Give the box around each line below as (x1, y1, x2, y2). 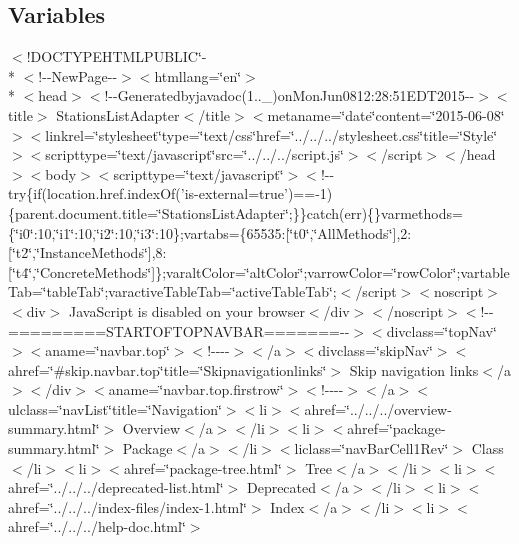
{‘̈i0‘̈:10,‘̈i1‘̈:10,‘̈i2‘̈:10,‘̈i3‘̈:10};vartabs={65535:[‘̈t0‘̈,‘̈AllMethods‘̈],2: (8, 222, 412, 243)
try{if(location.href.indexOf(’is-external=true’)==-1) (8, 183, 333, 204)
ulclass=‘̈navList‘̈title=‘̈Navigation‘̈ (8, 398, 222, 419)
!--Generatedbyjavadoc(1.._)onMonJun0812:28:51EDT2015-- (104, 85, 475, 106)
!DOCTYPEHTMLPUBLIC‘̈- (26, 46, 207, 67)
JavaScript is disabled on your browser (69, 300, 305, 321)
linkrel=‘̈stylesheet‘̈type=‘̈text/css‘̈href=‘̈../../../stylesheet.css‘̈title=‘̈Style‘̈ (45, 124, 498, 145)
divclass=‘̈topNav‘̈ (386, 320, 497, 341)
